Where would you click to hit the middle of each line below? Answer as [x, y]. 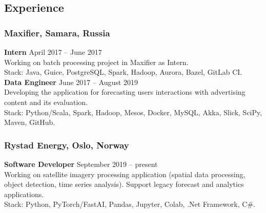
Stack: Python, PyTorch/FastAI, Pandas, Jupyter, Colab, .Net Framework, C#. [130, 204]
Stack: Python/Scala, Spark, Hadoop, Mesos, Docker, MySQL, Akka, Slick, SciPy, [133, 112]
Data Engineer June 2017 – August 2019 [71, 82]
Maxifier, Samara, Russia [57, 33]
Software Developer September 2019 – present [81, 164]
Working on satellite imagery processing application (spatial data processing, [125, 174]
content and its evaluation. [46, 102]
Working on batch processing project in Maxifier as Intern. [96, 62]
